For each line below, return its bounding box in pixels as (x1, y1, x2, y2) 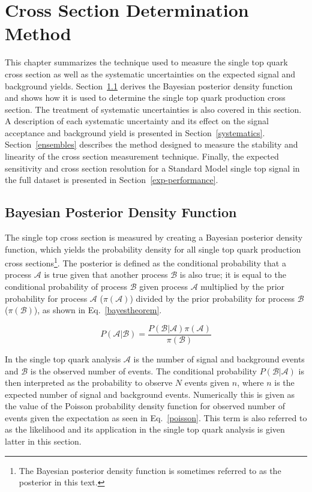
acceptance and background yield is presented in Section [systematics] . (5, 126, 265, 139)
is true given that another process (44, 268, 168, 281)
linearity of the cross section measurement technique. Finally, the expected (5, 150, 279, 163)
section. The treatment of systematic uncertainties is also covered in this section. (5, 103, 302, 115)
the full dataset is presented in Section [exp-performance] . (5, 173, 218, 186)
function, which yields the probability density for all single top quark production (5, 242, 301, 255)
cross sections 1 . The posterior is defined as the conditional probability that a (5, 255, 286, 269)
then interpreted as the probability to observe (5, 376, 173, 389)
